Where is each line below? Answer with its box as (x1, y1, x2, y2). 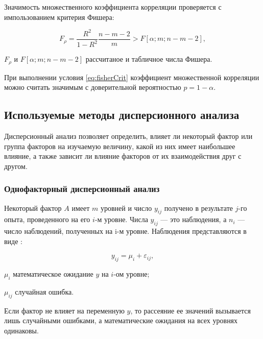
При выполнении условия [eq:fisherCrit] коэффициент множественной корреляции (4, 71, 259, 82)
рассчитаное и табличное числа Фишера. (85, 54, 212, 64)
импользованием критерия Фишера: (4, 11, 114, 22)
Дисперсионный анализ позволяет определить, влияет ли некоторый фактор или (4, 130, 253, 141)
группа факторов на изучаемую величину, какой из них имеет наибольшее (4, 140, 235, 151)
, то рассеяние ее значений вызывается (130, 305, 251, 316)
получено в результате (164, 202, 233, 213)
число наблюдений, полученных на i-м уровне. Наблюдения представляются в (4, 226, 247, 236)
